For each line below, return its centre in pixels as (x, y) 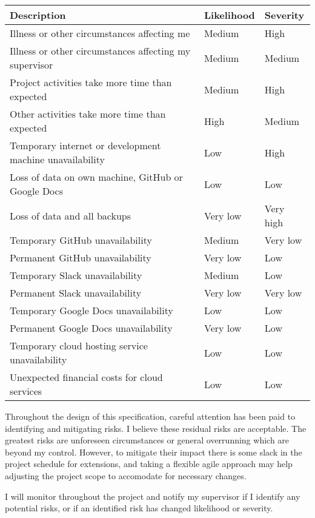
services (26, 391)
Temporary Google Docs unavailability (91, 310)
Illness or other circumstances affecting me (100, 33)
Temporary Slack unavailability (76, 275)
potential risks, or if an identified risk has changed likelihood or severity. (139, 508)
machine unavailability (57, 159)
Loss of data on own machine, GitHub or (96, 177)
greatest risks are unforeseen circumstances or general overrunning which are (147, 440)
